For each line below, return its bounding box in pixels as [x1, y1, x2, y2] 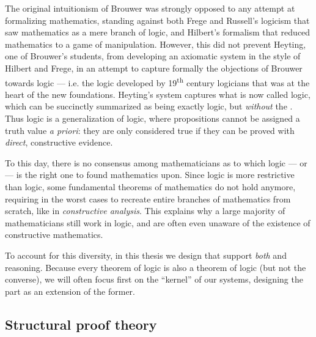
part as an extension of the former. [5, 284, 135, 297]
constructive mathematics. [5, 228, 103, 241]
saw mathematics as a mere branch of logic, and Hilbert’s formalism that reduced [5, 26, 310, 39]
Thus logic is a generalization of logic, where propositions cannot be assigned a [5, 112, 300, 124]
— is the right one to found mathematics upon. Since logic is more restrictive [5, 168, 295, 181]
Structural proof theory [5, 314, 157, 333]
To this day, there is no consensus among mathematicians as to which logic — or [5, 156, 307, 169]
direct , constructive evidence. [5, 136, 113, 149]
